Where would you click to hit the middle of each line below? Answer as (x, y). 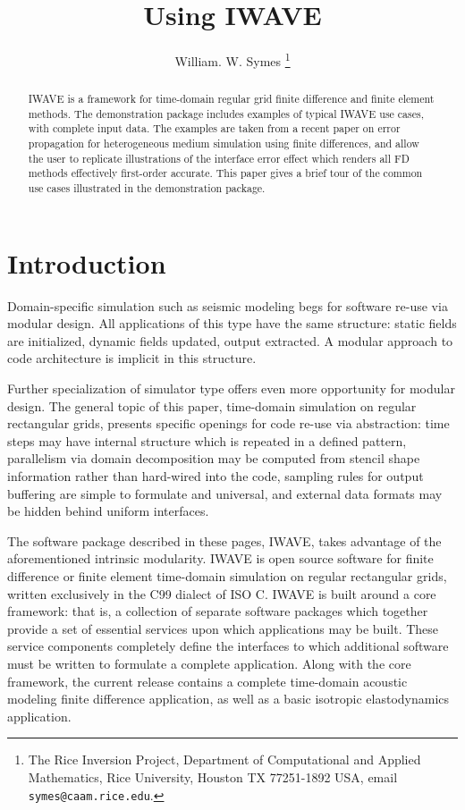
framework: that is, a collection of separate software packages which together (218, 611)
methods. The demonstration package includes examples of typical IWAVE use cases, (226, 113)
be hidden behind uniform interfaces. (108, 511)
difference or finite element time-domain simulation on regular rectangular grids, (227, 576)
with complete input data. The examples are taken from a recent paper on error (214, 128)
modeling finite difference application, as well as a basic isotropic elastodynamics (228, 699)
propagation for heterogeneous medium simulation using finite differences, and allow (224, 143)
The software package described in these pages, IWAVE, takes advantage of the (224, 540)
